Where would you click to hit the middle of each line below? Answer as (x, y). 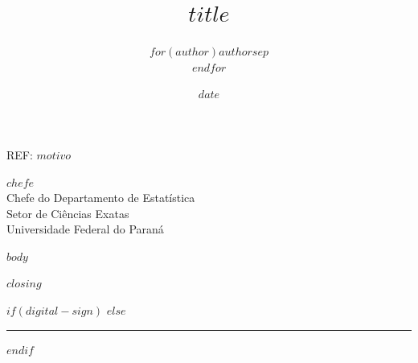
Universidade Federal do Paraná (85, 229)
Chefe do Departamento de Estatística (101, 198)
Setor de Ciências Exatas (68, 213)
